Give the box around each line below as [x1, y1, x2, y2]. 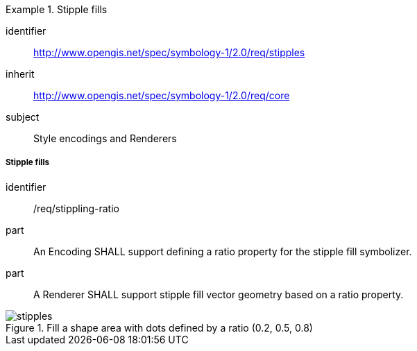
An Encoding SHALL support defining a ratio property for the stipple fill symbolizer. [33, 245, 412, 257]
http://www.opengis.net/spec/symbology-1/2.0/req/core [33, 89, 290, 101]
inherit [6, 68, 35, 80]
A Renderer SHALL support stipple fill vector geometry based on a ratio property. [33, 288, 404, 300]
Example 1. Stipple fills [6, 3, 108, 15]
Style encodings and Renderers [33, 132, 177, 144]
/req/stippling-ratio [33, 202, 119, 214]
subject [6, 111, 40, 123]
